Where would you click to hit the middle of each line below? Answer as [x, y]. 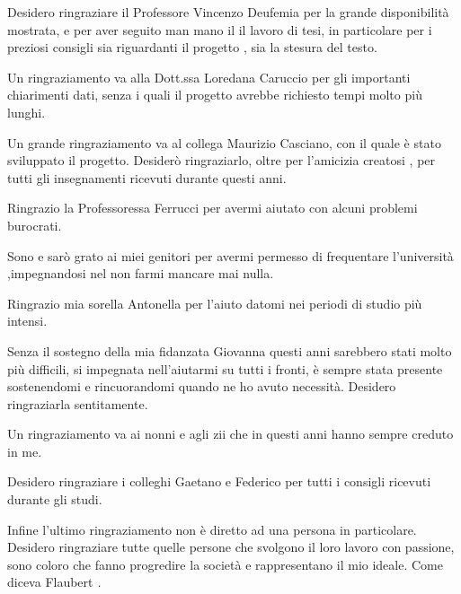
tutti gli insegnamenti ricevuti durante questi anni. [147, 177]
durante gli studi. [55, 499]
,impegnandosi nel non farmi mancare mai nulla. [141, 273]
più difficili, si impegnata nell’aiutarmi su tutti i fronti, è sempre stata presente [225, 368]
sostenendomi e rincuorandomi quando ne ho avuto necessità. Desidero [202, 386]
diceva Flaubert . [54, 582]
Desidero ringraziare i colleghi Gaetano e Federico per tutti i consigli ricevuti [219, 481]
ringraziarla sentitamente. [78, 403]
